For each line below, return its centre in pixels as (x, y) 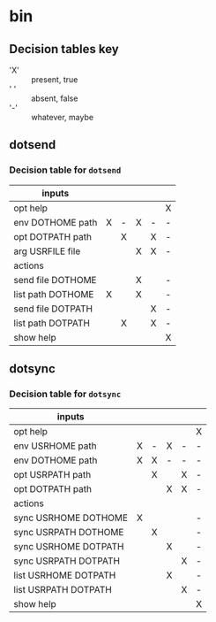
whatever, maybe (63, 117)
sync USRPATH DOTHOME (69, 533)
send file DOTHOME (55, 280)
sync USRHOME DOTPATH (69, 547)
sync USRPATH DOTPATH (67, 561)
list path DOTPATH (52, 323)
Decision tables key (64, 49)
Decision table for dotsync (65, 394)
